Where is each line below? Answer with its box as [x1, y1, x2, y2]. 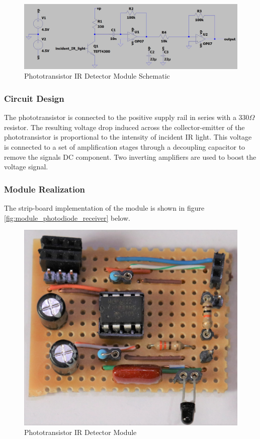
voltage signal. [4, 161, 48, 172]
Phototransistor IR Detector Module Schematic [24, 71, 170, 81]
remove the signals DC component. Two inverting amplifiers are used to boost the [4, 151, 256, 162]
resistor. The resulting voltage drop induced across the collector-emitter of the [4, 121, 245, 132]
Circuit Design [4, 92, 64, 104]
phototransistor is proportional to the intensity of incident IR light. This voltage [4, 132, 252, 142]
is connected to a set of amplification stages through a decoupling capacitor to [4, 141, 245, 152]
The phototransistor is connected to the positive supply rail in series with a [4, 112, 236, 122]
